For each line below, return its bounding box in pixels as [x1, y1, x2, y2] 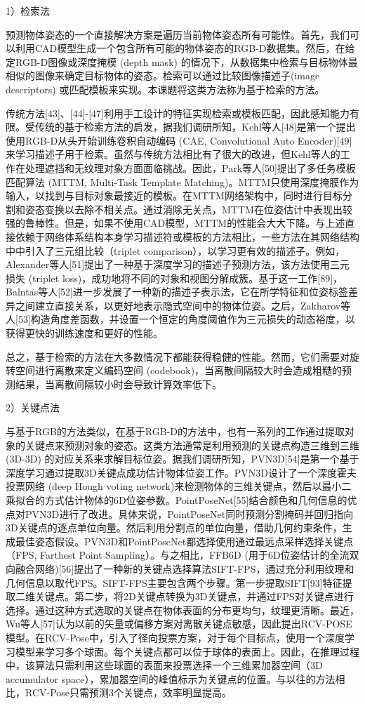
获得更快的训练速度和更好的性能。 [6, 326, 163, 340]
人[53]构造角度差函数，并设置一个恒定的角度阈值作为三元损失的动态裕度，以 [6, 312, 355, 326]
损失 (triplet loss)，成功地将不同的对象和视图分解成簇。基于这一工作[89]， [6, 270, 343, 285]
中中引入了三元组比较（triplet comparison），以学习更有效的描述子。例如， [6, 243, 345, 258]
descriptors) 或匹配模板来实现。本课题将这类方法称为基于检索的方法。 [6, 81, 325, 96]
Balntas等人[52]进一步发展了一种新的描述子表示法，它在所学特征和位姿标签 [6, 284, 348, 299]
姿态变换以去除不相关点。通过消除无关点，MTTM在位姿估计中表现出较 [25, 201, 352, 216]
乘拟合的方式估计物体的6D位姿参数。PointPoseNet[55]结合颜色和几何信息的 [6, 493, 347, 507]
